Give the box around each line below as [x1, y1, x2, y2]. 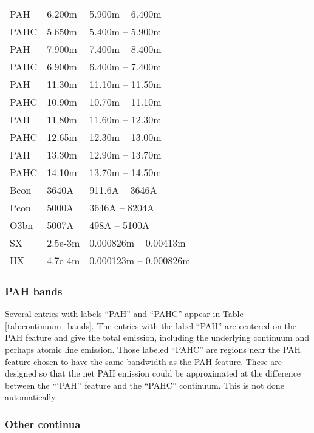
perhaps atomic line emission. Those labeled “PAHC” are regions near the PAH [5, 343, 301, 355]
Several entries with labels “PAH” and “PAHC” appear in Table [5, 307, 244, 320]
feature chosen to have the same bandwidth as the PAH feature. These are [5, 355, 282, 367]
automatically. [5, 390, 58, 403]
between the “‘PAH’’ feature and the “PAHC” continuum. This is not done [5, 378, 284, 391]
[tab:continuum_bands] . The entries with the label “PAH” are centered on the [5, 319, 296, 332]
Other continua [5, 416, 81, 431]
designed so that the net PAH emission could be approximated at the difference [5, 367, 301, 380]
